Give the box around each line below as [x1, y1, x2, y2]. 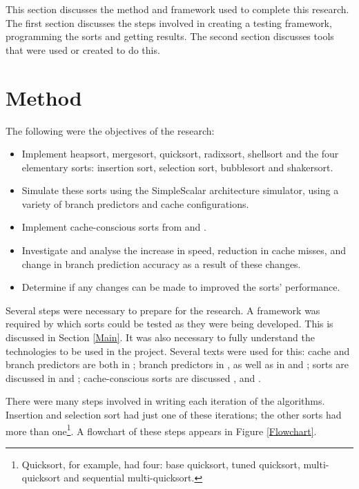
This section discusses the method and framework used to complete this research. [6, 2, 349, 16]
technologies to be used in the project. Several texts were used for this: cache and [6, 343, 350, 358]
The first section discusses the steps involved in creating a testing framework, [6, 15, 332, 30]
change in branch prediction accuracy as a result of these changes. [21, 256, 301, 271]
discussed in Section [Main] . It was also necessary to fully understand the [6, 330, 315, 345]
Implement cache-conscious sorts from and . [21, 220, 206, 234]
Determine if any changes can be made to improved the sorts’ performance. [21, 280, 340, 294]
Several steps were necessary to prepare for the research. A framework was [6, 303, 320, 317]
